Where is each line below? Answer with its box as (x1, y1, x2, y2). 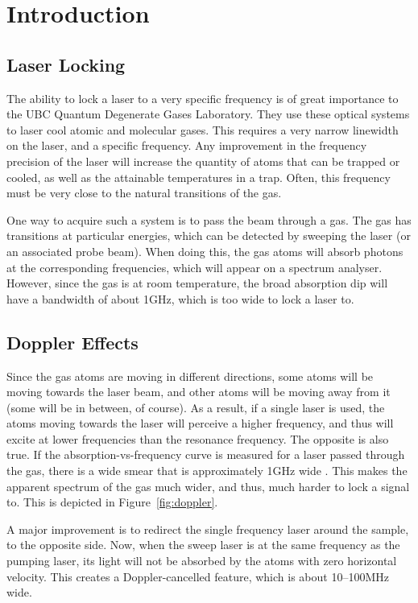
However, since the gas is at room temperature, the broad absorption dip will (6, 275, 388, 291)
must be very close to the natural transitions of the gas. (6, 184, 282, 201)
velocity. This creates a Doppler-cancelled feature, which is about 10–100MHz (6, 568, 389, 584)
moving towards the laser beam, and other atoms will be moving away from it (6, 383, 391, 400)
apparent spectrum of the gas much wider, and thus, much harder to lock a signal (6, 477, 410, 494)
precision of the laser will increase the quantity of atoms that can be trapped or (6, 152, 400, 169)
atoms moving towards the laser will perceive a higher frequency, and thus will (6, 415, 394, 432)
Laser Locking (6, 52, 126, 76)
